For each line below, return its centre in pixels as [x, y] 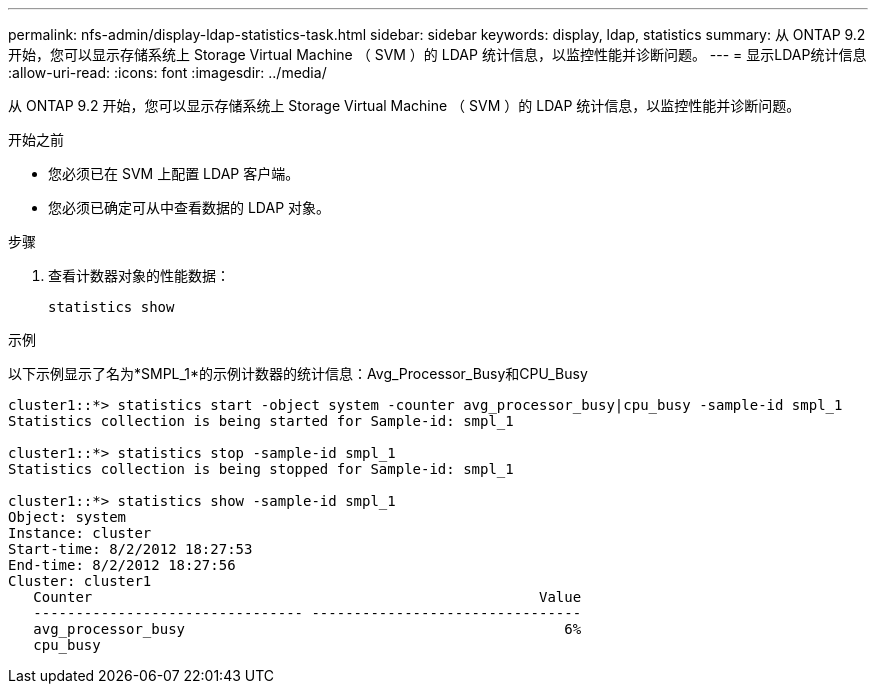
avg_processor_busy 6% [307, 629]
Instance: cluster [80, 533]
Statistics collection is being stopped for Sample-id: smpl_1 [261, 469]
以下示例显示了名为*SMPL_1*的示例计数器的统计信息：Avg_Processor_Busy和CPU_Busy [298, 373]
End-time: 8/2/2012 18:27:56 [122, 565]
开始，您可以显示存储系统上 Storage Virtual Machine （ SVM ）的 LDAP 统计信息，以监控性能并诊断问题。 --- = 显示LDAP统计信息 [437, 54]
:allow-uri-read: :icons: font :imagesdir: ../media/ [167, 72]
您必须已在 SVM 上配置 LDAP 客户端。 [174, 173]
